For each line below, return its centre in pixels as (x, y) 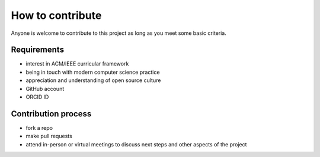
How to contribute (56, 15)
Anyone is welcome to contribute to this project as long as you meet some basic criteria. (119, 33)
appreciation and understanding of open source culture (93, 80)
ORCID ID (37, 97)
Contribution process (51, 114)
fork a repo (39, 127)
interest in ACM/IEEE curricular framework (77, 64)
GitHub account (45, 89)
